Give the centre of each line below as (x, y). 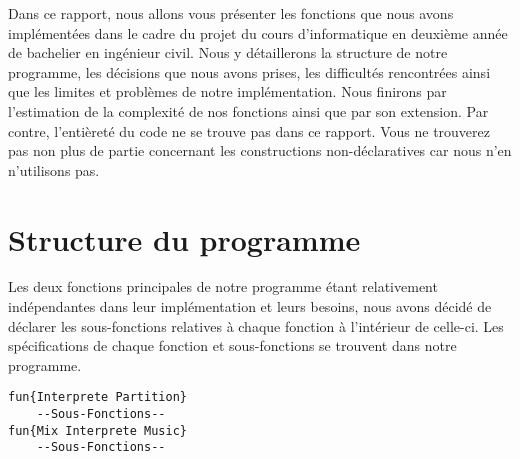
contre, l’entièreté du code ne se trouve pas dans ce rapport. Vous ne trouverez (249, 130)
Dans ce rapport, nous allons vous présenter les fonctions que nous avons (231, 13)
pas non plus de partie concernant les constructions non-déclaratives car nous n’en (260, 150)
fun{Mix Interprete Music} (97, 430)
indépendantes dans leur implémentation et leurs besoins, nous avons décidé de (250, 306)
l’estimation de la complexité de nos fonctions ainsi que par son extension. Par (248, 110)
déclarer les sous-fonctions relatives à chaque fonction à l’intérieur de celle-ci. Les (256, 325)
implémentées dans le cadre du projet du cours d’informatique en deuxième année (258, 32)
